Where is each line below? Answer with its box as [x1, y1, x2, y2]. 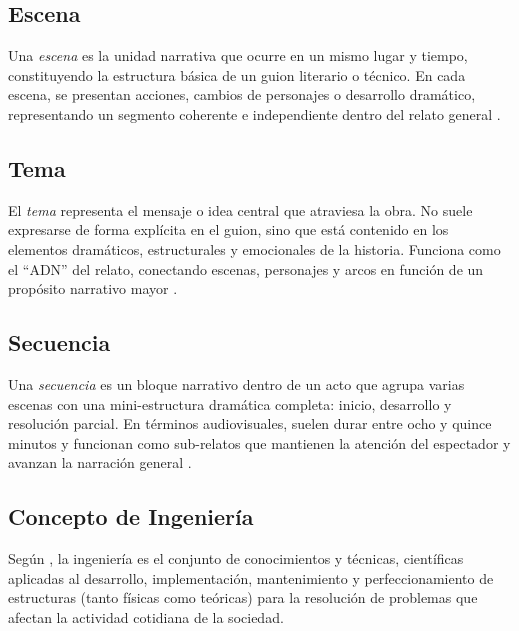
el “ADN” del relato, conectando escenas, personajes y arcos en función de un [8, 258, 484, 279]
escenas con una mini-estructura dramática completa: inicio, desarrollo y [8, 393, 452, 414]
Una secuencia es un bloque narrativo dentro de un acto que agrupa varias [8, 373, 465, 394]
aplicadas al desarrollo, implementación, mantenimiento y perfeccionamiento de [8, 567, 494, 588]
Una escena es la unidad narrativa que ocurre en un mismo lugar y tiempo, [8, 45, 468, 66]
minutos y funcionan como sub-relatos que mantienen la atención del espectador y [8, 432, 511, 453]
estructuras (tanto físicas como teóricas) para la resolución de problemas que [8, 587, 478, 608]
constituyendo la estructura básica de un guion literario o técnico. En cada [8, 64, 466, 85]
